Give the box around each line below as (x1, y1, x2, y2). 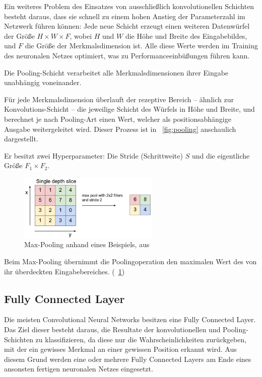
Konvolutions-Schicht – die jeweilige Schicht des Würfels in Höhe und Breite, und (4, 104, 255, 114)
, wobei (70, 30, 92, 41)
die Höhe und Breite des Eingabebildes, (125, 30, 247, 41)
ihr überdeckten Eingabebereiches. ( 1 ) (4, 266, 125, 276)
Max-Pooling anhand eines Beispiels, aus (24, 239, 150, 250)
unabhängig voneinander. (4, 77, 82, 88)
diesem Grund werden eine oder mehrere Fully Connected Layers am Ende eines (4, 353, 251, 364)
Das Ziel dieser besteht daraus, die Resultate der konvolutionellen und (4, 324, 221, 335)
